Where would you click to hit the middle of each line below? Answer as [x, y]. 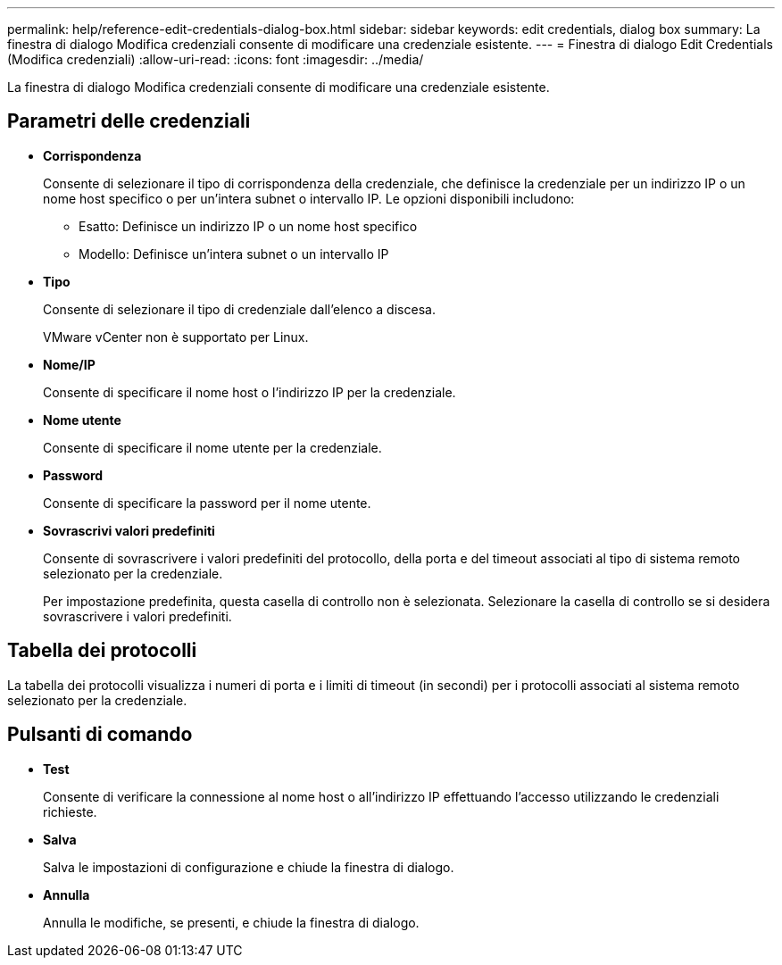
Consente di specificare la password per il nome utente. [207, 503]
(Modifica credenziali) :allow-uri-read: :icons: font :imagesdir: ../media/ [216, 59]
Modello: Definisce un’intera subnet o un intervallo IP [234, 254]
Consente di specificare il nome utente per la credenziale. [212, 447]
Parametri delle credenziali [129, 121]
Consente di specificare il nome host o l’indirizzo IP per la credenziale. [250, 392]
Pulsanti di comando [100, 735]
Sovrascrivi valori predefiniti [129, 530]
